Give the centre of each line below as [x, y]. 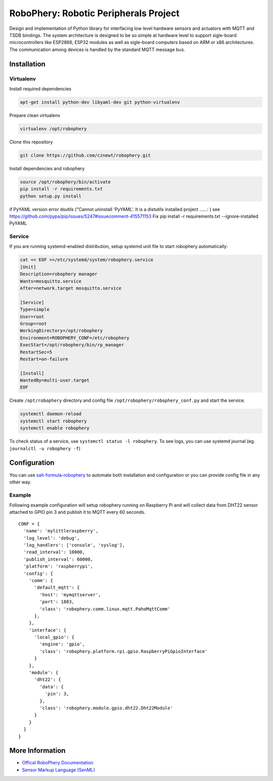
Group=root [33, 323]
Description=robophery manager [59, 274]
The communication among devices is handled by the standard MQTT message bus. [97, 49]
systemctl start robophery [53, 421]
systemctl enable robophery [55, 428]
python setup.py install [51, 196]
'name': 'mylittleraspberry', [61, 531]
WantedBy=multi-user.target [55, 380]
